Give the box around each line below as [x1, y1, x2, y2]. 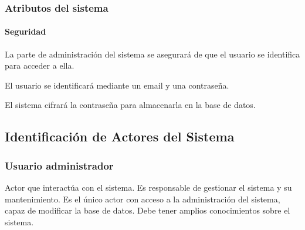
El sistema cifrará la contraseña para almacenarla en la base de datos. [5, 99, 256, 111]
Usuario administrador [5, 158, 114, 172]
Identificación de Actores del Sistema [5, 127, 235, 146]
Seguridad [5, 25, 46, 38]
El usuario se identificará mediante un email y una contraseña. [5, 79, 229, 91]
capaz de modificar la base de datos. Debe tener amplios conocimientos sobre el [5, 204, 290, 217]
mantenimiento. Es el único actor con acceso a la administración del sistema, [5, 192, 280, 205]
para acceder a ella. [5, 59, 74, 72]
